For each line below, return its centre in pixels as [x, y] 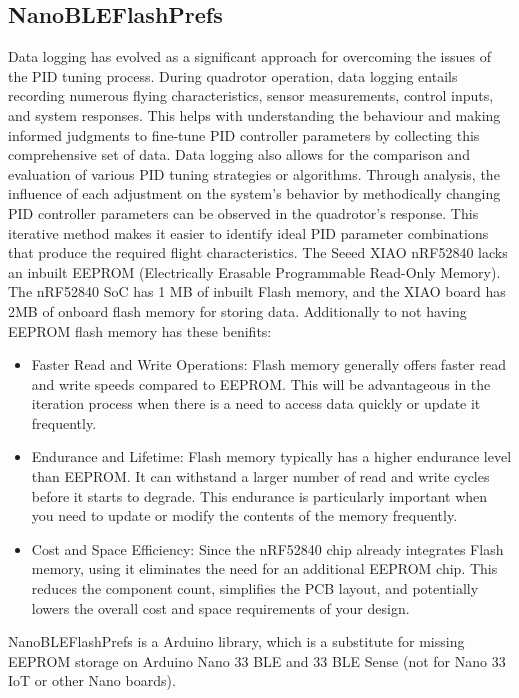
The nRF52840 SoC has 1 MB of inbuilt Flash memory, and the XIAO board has [257, 291]
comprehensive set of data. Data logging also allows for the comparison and [239, 154]
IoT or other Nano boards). [92, 680]
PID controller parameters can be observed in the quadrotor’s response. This [243, 212]
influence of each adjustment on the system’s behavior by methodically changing [254, 193]
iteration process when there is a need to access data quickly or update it [256, 403]
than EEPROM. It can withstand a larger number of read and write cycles [260, 476]
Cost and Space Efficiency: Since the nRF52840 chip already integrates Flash [267, 548]
